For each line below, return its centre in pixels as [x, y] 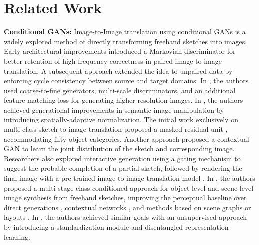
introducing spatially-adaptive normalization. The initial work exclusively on [121, 119]
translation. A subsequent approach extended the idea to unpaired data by [118, 70]
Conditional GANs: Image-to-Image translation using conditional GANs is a [125, 32]
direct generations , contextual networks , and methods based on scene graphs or [128, 207]
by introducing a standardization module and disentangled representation [116, 227]
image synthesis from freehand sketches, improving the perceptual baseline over [125, 197]
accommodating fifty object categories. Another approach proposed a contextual [127, 139]
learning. [17, 236]
